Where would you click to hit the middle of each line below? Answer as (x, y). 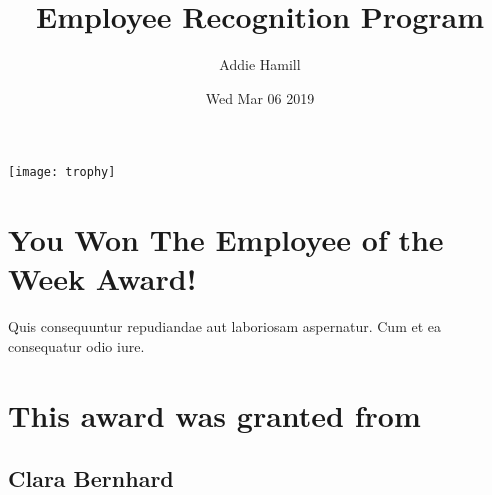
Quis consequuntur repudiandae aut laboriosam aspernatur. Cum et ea (224, 326)
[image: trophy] (62, 172)
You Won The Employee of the (226, 239)
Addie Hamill (260, 64)
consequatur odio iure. (76, 345)
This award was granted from (214, 414)
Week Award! (102, 278)
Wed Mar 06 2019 (260, 97)
